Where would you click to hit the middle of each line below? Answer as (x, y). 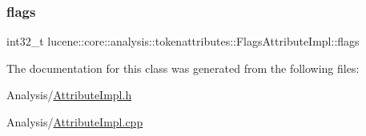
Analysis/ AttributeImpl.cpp (75, 122)
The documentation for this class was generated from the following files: (183, 68)
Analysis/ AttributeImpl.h (69, 95)
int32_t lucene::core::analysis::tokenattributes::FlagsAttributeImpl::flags (183, 41)
